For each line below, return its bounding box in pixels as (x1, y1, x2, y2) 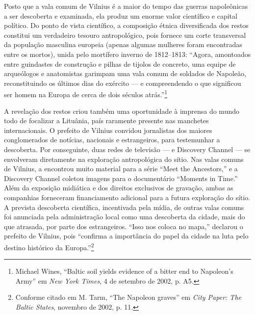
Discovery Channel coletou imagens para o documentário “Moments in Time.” (4, 173, 238, 183)
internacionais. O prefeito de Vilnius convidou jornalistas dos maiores (4, 125, 212, 135)
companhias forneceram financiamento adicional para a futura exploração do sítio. (4, 192, 251, 202)
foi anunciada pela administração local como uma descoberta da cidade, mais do (4, 211, 245, 222)
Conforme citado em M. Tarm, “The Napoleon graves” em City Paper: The (15, 292, 241, 302)
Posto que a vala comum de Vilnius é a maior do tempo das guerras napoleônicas (4, 1, 248, 11)
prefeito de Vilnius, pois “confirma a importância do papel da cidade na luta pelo (4, 231, 249, 241)
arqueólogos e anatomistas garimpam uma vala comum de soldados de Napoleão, (4, 68, 246, 79)
